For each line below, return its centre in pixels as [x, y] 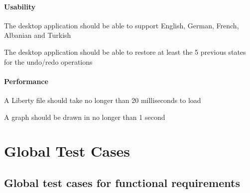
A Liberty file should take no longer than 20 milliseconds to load [103, 100]
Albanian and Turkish [38, 35]
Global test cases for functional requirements [122, 182]
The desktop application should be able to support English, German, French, [122, 25]
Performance [26, 81]
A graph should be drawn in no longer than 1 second [85, 117]
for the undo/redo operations [48, 61]
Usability [20, 6]
